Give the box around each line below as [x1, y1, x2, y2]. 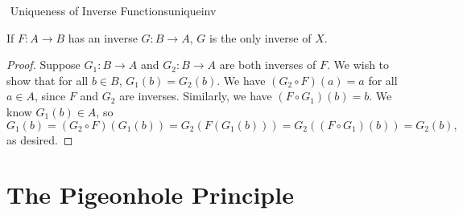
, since [35, 87, 66, 104]
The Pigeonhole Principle [6, 178, 294, 211]
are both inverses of [219, 56, 316, 73]
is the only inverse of [209, 29, 312, 46]
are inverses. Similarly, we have [119, 87, 272, 104]
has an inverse [68, 29, 138, 46]
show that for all [6, 71, 89, 88]
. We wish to [326, 56, 390, 73]
